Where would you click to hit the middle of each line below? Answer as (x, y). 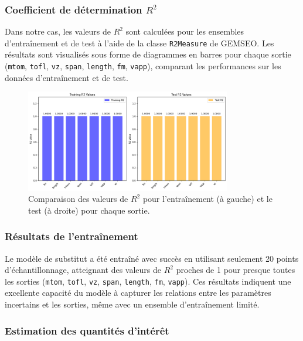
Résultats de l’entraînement (72, 236)
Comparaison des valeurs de (78, 199)
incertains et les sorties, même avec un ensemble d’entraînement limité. (132, 304)
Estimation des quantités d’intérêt (87, 330)
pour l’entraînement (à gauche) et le (207, 199)
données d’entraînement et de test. (67, 77)
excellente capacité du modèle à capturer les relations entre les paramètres (138, 293)
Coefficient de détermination (74, 9)
